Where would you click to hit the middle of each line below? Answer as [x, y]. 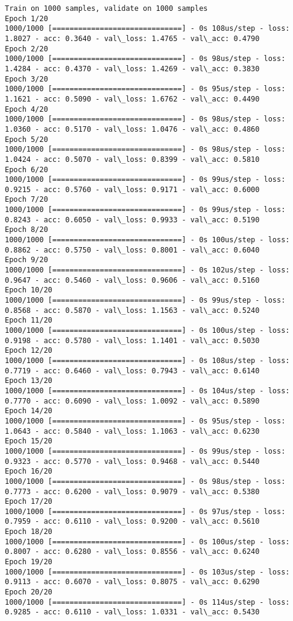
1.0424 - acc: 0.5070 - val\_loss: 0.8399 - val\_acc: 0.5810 [132, 159]
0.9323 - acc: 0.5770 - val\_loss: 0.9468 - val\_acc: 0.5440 [132, 461]
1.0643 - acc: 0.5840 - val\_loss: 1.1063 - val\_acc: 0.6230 [132, 431]
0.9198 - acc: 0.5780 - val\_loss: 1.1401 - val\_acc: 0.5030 [132, 340]
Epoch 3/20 [27, 79]
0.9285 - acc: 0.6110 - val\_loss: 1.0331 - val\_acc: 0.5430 [132, 612]
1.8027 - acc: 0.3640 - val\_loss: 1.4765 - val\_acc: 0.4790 [132, 38]
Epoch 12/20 [29, 351]
